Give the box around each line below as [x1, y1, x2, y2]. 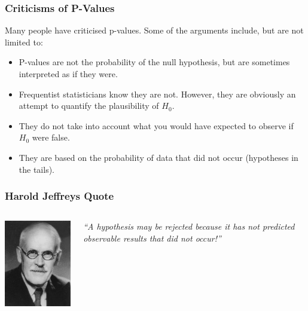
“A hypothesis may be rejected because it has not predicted [83, 220, 295, 233]
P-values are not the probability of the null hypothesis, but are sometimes [19, 56, 290, 68]
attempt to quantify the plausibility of [19, 99, 159, 112]
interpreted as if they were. [19, 68, 118, 80]
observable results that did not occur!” [83, 231, 221, 244]
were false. [32, 131, 70, 144]
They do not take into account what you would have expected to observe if [19, 119, 294, 132]
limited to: [5, 35, 43, 48]
